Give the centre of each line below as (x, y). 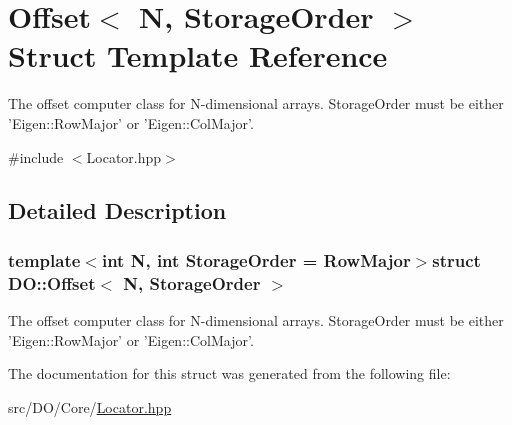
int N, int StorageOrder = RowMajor (256, 259)
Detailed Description (117, 210)
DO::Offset (52, 282)
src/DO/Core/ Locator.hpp (90, 406)
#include (36, 156)
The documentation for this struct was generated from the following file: (229, 373)
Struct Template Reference (198, 55)
